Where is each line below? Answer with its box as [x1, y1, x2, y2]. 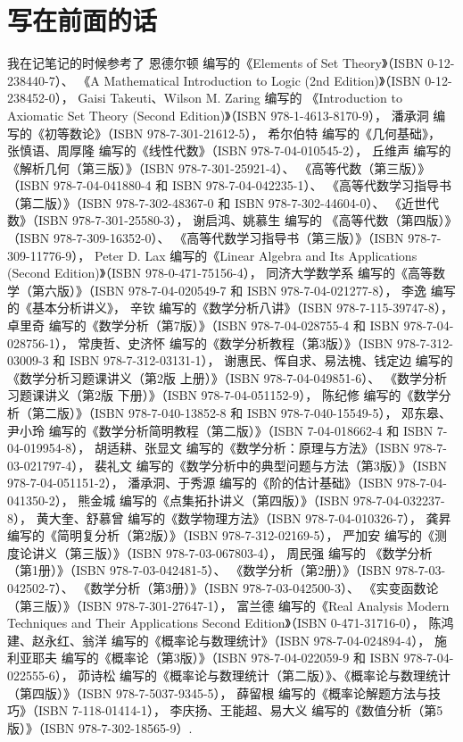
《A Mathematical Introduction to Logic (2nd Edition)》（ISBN [78, 71, 421, 89]
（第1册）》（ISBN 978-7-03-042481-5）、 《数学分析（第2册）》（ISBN [7, 561, 392, 579]
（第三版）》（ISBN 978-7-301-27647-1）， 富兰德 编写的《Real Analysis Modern [7, 596, 450, 614]
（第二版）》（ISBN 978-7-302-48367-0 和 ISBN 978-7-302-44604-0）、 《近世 [7, 193, 427, 212]
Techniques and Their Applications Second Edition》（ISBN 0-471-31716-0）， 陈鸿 [7, 613, 454, 632]
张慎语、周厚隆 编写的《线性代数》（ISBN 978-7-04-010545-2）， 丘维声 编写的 [7, 141, 451, 160]
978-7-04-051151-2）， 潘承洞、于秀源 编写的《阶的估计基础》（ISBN [7, 473, 393, 492]
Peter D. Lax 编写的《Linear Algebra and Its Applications [94, 246, 418, 264]
